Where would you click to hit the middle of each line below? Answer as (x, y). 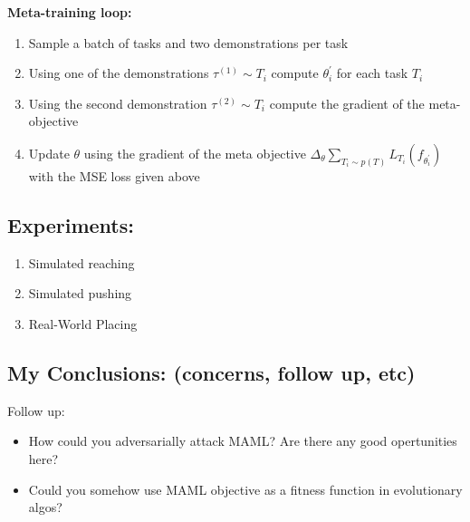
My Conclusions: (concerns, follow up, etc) (211, 372)
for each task (372, 73)
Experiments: (71, 224)
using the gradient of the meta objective (195, 153)
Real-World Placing (83, 323)
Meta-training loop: (70, 12)
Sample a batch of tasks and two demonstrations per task (188, 42)
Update (49, 153)
